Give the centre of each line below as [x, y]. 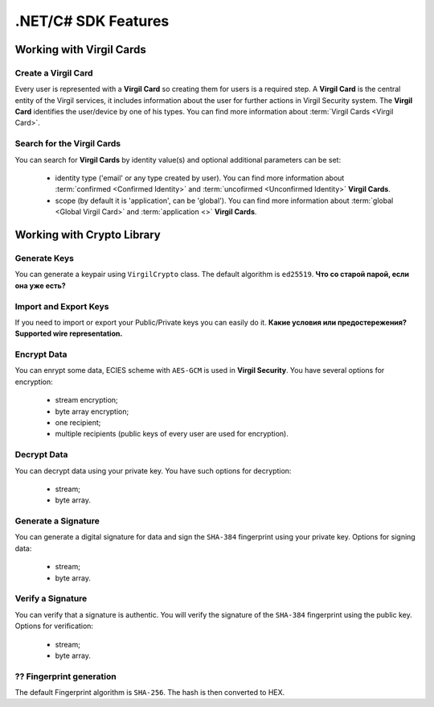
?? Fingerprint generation [66, 676]
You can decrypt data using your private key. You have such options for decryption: [153, 470]
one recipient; [78, 422]
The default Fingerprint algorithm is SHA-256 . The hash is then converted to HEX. [150, 693]
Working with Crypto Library [88, 235]
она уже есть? [40, 285]
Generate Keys [44, 258]
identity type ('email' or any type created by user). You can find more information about [200, 178]
